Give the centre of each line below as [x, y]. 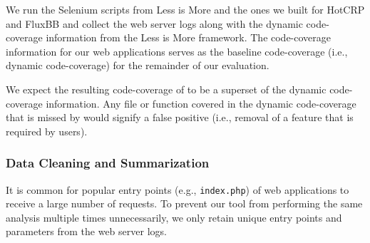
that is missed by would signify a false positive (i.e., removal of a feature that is [180, 117]
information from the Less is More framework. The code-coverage [189, 37]
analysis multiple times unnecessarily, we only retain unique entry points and [174, 217]
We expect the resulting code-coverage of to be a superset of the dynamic [166, 89]
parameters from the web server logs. [86, 231]
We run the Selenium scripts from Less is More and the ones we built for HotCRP [185, 9]
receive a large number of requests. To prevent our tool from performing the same [184, 203]
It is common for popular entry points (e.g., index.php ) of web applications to [178, 189]
